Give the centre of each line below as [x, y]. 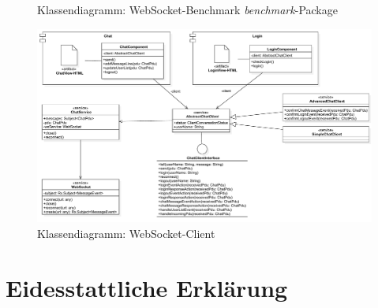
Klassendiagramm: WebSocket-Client [126, 233]
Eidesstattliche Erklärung [147, 287]
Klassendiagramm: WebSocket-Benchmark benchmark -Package [187, 9]
